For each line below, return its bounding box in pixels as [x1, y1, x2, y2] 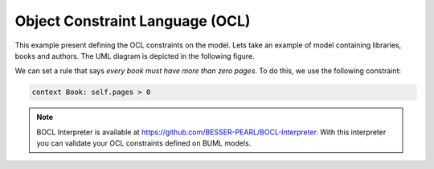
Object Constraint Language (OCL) [14, 12, 251, 30]
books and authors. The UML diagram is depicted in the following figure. [14, 51, 255, 60]
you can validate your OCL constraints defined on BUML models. [36, 138, 252, 148]
